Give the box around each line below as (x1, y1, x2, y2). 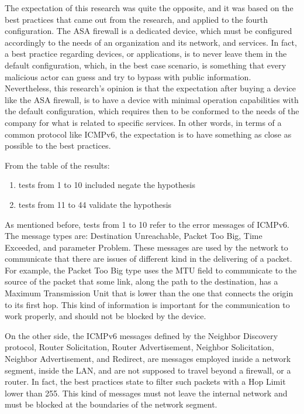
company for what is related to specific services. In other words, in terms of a (5, 116, 282, 128)
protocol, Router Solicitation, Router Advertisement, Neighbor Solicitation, (5, 341, 274, 353)
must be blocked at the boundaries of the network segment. (5, 398, 217, 410)
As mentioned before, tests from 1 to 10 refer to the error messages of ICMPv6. (5, 218, 289, 230)
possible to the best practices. (5, 139, 111, 152)
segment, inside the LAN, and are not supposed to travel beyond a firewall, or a (5, 364, 291, 376)
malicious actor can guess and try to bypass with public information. (5, 70, 251, 83)
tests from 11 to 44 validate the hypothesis (18, 198, 172, 210)
